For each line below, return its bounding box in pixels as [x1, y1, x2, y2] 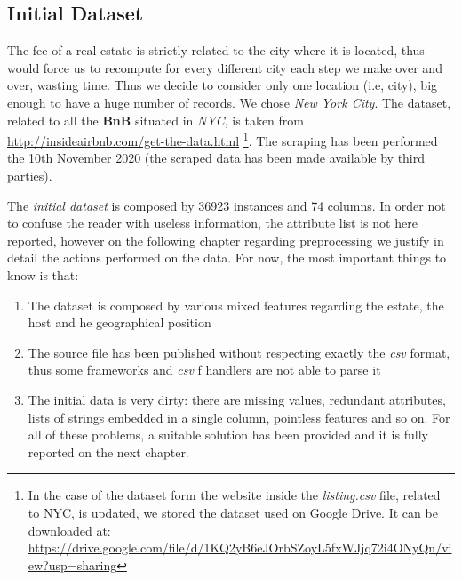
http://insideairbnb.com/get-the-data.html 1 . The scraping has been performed [7, 129, 438, 149]
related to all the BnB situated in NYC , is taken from [7, 110, 304, 129]
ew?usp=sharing [28, 555, 117, 574]
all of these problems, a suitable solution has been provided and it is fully [28, 425, 428, 444]
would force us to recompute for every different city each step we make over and [7, 58, 442, 77]
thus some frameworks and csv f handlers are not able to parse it [28, 360, 381, 379]
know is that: [7, 265, 79, 284]
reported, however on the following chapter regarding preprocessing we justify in [7, 230, 444, 249]
